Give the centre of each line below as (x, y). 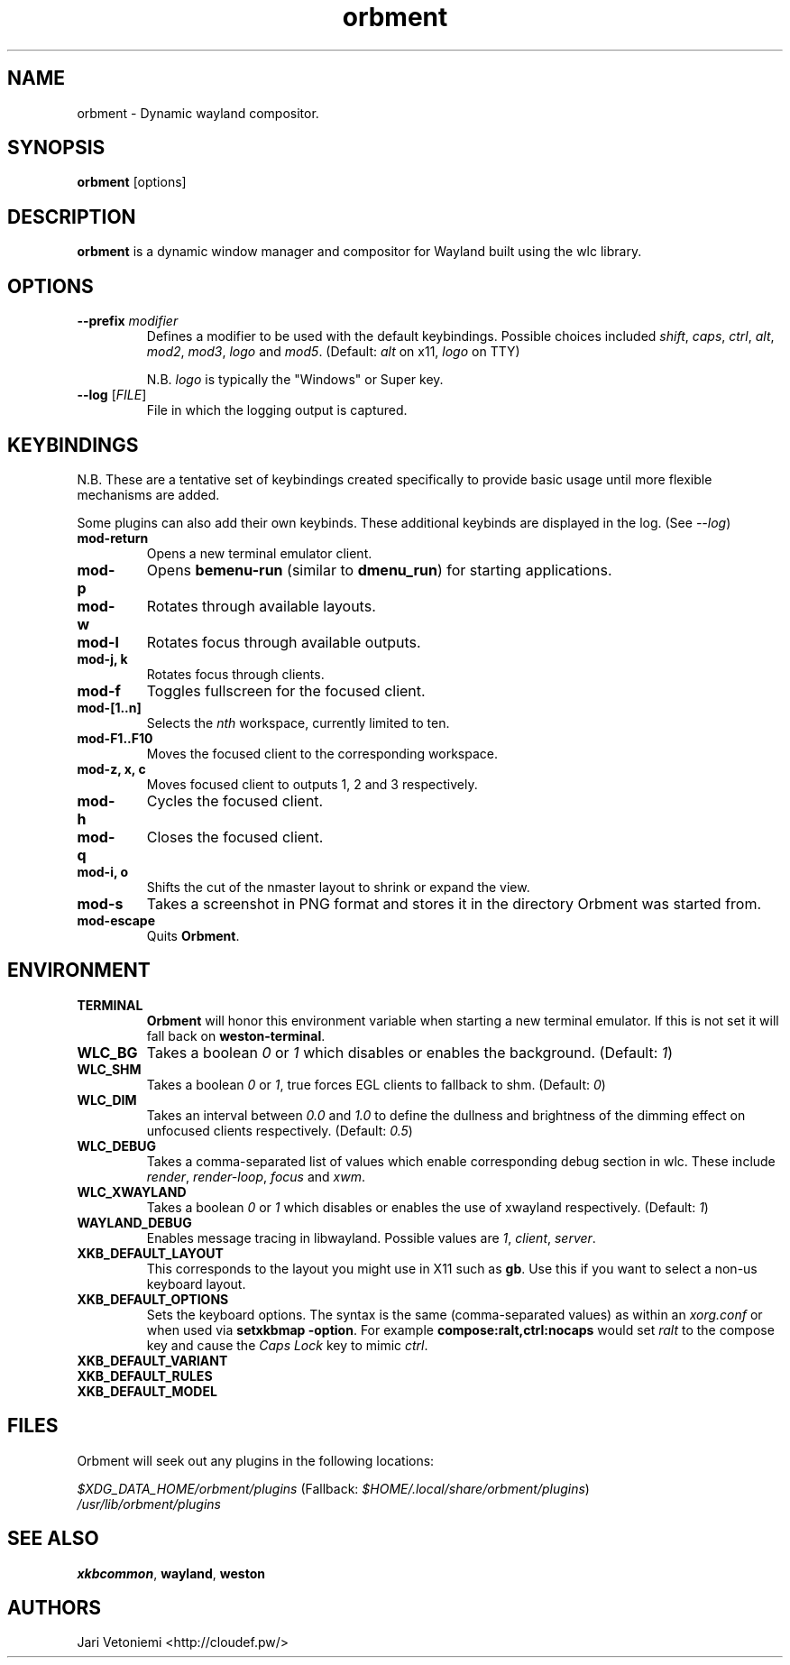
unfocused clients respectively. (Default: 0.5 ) (280, 1130)
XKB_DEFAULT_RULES (145, 1375)
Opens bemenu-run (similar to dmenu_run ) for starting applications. (379, 570)
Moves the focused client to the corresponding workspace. (322, 753)
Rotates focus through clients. (235, 674)
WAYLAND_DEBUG (134, 1222)
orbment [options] (132, 182)
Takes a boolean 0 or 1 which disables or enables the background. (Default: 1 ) (410, 1052)
